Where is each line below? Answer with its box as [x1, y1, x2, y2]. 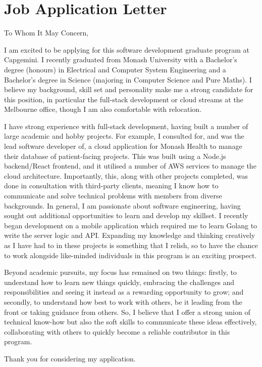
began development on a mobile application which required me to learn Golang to [4, 220, 257, 230]
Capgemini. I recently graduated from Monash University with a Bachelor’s [4, 54, 237, 65]
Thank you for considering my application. [4, 353, 136, 363]
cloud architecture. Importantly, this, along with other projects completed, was [4, 170, 248, 181]
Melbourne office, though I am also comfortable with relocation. [4, 104, 202, 114]
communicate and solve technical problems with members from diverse [4, 190, 222, 201]
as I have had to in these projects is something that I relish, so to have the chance [4, 240, 258, 250]
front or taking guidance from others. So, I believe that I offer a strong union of [4, 306, 250, 317]
